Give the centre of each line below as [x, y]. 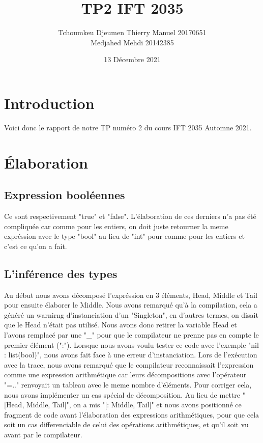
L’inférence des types [61, 273]
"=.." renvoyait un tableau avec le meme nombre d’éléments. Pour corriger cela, [128, 384]
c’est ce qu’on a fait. [36, 246]
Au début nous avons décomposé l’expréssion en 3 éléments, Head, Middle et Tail [131, 295]
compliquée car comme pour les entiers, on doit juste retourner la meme [116, 226]
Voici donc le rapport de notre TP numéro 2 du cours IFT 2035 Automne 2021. [128, 127]
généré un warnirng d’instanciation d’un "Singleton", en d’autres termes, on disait [131, 314]
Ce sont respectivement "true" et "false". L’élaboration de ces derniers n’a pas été [130, 216]
